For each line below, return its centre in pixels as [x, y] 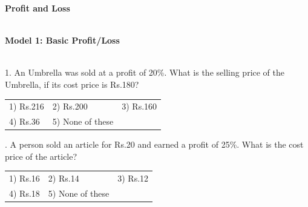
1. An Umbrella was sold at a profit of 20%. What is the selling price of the [145, 72]
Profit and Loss [38, 8]
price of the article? [41, 156]
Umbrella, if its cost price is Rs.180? [72, 84]
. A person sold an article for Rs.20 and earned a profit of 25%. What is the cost [154, 144]
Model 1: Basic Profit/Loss [62, 40]
